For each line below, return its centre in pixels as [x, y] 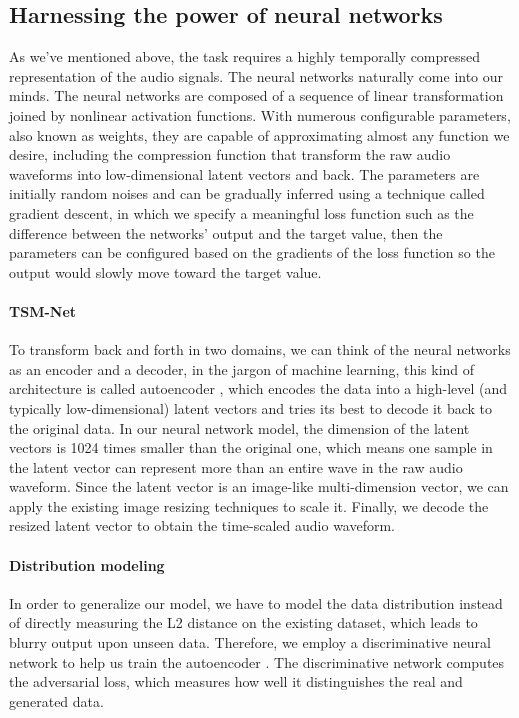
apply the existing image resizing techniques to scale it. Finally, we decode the [249, 505]
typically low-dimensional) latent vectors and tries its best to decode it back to [251, 407]
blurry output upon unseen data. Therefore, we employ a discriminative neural [250, 642]
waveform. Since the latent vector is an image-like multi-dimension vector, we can [259, 486]
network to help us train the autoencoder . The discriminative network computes [257, 661]
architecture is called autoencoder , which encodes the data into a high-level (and [258, 388]
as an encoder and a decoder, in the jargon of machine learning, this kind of [242, 368]
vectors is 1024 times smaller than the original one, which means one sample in [251, 447]
